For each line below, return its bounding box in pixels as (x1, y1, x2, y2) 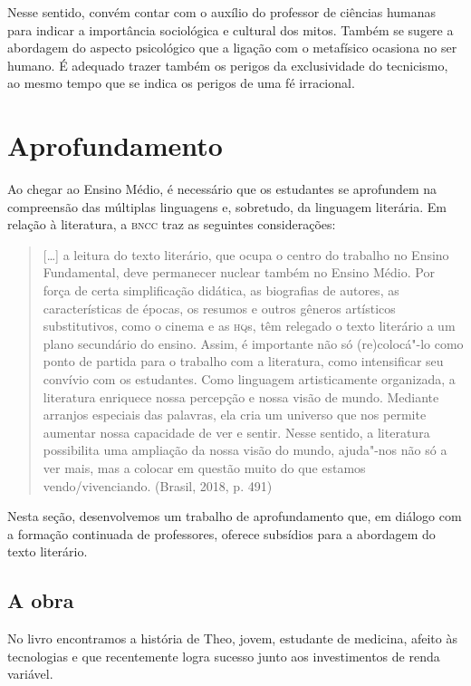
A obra (7, 586, 74, 614)
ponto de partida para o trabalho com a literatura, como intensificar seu (43, 352, 444, 371)
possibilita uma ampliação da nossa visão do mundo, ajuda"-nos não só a (43, 440, 447, 459)
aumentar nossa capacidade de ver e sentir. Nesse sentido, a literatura (43, 422, 430, 441)
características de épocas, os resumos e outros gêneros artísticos (43, 298, 396, 317)
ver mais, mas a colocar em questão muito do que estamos (43, 459, 366, 477)
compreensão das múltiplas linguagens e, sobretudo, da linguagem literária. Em (7, 197, 447, 216)
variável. (7, 664, 53, 683)
